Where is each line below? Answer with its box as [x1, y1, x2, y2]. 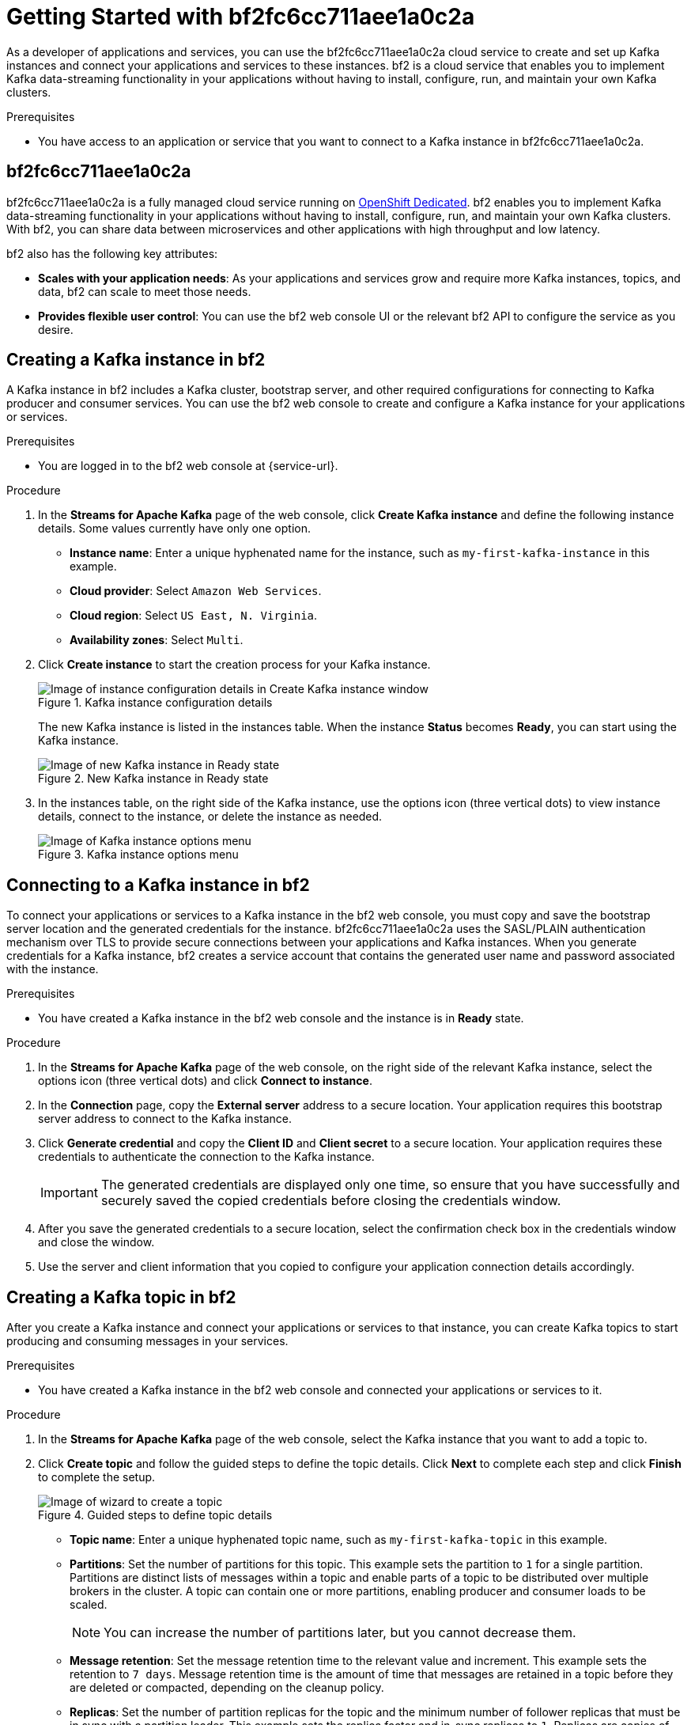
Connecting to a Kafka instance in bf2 [6, 874, 310, 895]
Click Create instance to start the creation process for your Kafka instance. [38, 658, 431, 672]
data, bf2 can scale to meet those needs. [38, 284, 251, 298]
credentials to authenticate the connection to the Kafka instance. [38, 1150, 375, 1164]
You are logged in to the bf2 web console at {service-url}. [38, 459, 338, 473]
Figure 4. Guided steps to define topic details [38, 1508, 273, 1522]
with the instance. [6, 962, 99, 976]
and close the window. [38, 1235, 155, 1249]
